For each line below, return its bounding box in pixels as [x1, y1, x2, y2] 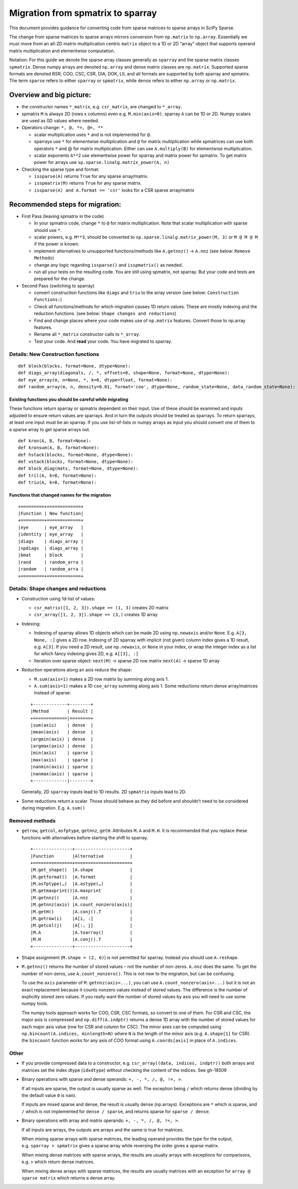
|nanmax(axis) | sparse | [30, 771, 94, 777]
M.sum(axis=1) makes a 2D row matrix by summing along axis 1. [34, 676, 169, 682]
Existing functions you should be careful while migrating [9, 396, 129, 402]
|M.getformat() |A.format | [30, 874, 133, 880]
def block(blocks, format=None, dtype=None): [18, 363, 131, 369]
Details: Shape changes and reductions [9, 585, 106, 592]
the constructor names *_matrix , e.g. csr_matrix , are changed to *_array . [21, 104, 182, 110]
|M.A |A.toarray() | [30, 929, 133, 935]
